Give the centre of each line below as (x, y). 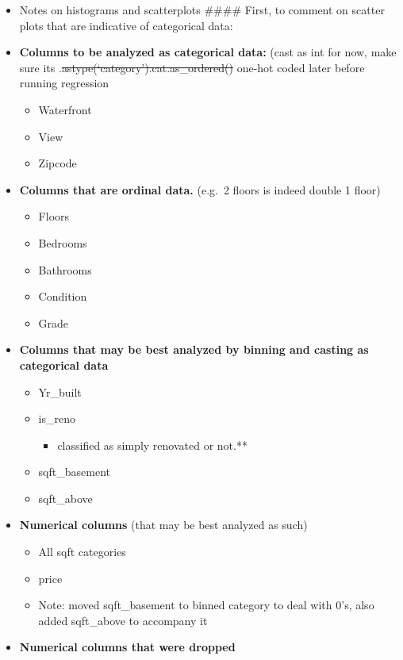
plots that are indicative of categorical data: (126, 25)
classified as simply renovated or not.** (152, 445)
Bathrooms (65, 269)
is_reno (57, 418)
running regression (64, 83)
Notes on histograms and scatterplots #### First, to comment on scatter (202, 10)
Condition (63, 296)
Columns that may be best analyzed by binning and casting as (194, 349)
